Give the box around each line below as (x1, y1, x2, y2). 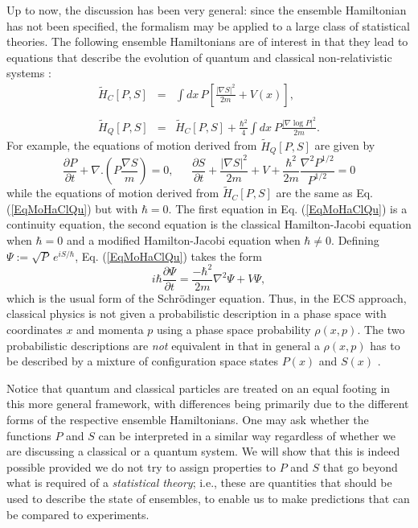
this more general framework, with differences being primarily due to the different (6, 395, 409, 412)
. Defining (331, 232, 379, 249)
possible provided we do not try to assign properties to (6, 458, 276, 475)
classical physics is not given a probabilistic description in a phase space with (6, 305, 387, 322)
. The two (357, 320, 405, 337)
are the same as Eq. (276, 184, 374, 201)
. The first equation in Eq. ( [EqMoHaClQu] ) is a (168, 200, 408, 217)
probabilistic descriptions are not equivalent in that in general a (6, 336, 320, 353)
